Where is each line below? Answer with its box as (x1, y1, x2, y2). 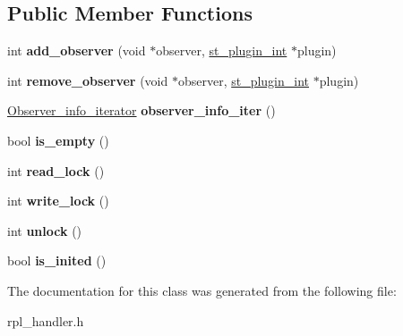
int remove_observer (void (7, 71, 168, 89)
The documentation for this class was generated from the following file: (7, 281, 397, 299)
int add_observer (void (7, 41, 146, 60)
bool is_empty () (7, 130, 109, 149)
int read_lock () (7, 161, 105, 180)
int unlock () (7, 221, 82, 239)
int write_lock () (7, 191, 109, 210)
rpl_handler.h (7, 311, 84, 330)
